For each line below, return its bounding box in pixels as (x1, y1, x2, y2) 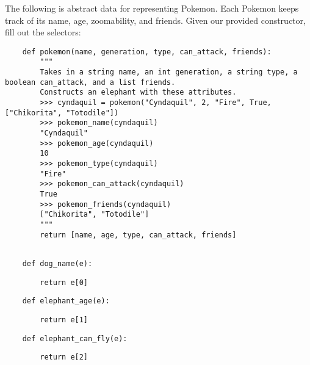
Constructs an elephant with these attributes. (40, 88, 237, 97)
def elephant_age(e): (22, 297, 110, 306)
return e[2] (40, 353, 88, 362)
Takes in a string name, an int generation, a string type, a (40, 68, 298, 77)
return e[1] (40, 315, 88, 324)
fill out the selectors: (5, 26, 81, 38)
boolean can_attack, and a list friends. (5, 78, 176, 87)
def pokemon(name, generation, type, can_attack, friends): (22, 47, 272, 56)
